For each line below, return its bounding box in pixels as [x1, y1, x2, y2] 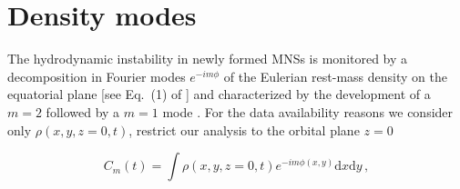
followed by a [46, 102, 120, 121]
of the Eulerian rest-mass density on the [223, 66, 447, 85]
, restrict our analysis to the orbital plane [128, 120, 360, 139]
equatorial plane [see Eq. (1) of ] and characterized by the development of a [7, 85, 431, 104]
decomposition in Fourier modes [7, 66, 186, 85]
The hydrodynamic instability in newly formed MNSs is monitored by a [7, 49, 408, 68]
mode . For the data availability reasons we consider [162, 102, 454, 121]
